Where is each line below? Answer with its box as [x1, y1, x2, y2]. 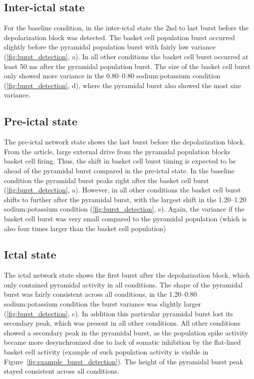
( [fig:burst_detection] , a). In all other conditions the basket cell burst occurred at [4, 51, 249, 61]
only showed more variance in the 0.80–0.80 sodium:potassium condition [4, 71, 221, 81]
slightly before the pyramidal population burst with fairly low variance [4, 42, 216, 52]
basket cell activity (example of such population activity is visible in [4, 347, 208, 357]
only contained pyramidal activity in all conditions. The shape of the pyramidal [4, 279, 243, 289]
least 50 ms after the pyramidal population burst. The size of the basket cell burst [4, 61, 251, 71]
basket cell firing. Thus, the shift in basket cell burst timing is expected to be [4, 156, 236, 166]
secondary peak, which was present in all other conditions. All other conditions [4, 318, 241, 328]
